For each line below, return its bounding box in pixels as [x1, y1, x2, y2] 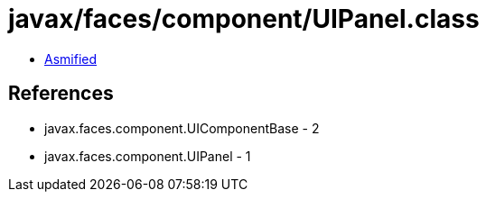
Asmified [44, 50, 98, 67]
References [8, 82, 114, 105]
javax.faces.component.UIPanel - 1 [44, 148, 251, 164]
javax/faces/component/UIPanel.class [8, 4, 480, 34]
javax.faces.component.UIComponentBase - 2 [44, 120, 320, 136]
